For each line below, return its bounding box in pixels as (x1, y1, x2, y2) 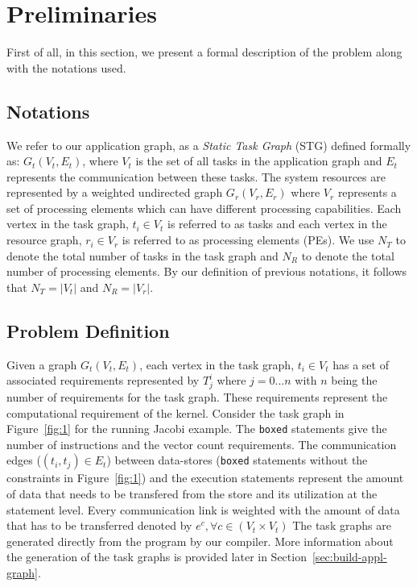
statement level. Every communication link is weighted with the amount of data (6, 501, 400, 518)
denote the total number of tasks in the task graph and (6, 247, 279, 264)
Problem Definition (6, 318, 170, 343)
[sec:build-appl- (312, 548, 387, 565)
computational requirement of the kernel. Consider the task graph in (6, 404, 345, 421)
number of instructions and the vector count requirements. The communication (6, 435, 397, 452)
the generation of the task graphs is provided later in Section (6, 548, 307, 565)
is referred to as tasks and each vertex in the (167, 215, 387, 232)
